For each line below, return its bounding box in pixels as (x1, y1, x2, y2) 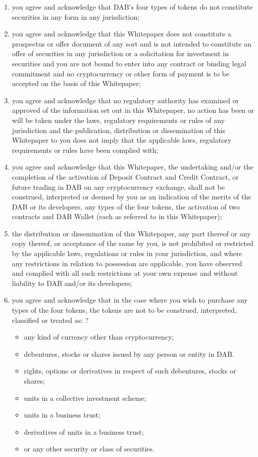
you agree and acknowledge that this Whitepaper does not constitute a (12, 28, 232, 39)
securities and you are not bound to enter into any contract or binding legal (12, 58, 246, 68)
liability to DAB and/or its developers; (12, 277, 132, 288)
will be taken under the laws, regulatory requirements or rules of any (12, 114, 225, 125)
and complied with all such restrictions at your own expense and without (12, 268, 238, 278)
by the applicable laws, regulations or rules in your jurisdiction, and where (12, 248, 242, 259)
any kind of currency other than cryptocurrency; (24, 331, 174, 342)
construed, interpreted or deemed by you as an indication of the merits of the (12, 191, 251, 202)
